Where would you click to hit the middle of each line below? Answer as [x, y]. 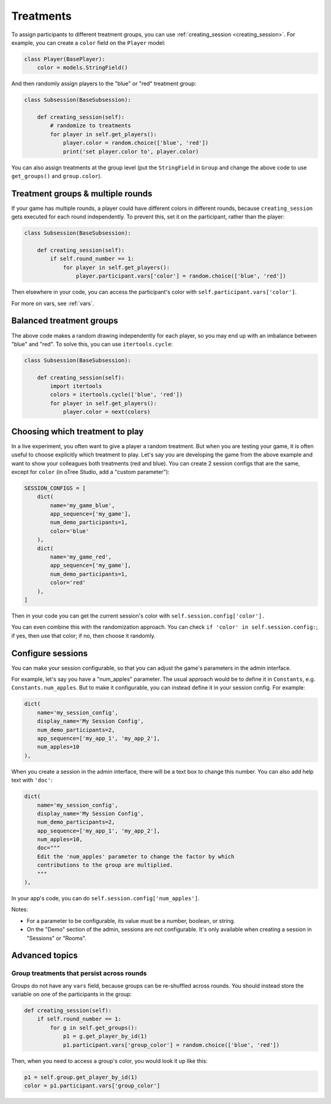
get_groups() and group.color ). [57, 176]
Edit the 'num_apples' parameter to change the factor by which [136, 856]
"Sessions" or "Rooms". [57, 938]
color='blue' [70, 531]
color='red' [68, 583]
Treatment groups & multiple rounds [82, 193]
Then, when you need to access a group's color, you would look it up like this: [109, 1061]
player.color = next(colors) [107, 412]
